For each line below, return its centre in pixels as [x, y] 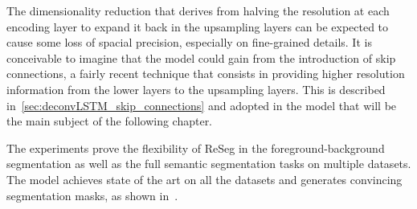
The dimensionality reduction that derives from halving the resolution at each [198, 10]
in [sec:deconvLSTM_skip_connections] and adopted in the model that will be [202, 105]
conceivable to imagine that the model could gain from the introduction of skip [201, 57]
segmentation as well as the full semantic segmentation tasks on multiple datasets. [209, 164]
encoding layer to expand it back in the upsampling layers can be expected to [198, 26]
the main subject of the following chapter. [110, 121]
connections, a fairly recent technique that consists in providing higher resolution [206, 74]
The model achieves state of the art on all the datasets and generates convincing [204, 179]
